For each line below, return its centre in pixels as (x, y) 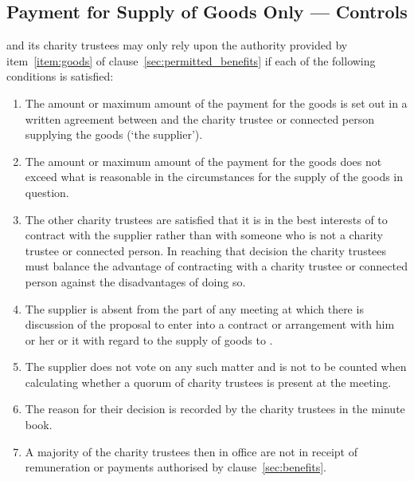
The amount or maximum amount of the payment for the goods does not (203, 161)
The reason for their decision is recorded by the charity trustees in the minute (215, 409)
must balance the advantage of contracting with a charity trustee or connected (216, 266)
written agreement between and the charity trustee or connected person (200, 118)
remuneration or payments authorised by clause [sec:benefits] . (176, 467)
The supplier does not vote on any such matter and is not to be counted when (216, 367)
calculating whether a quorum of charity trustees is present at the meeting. (208, 382)
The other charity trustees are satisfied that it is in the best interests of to (206, 219)
